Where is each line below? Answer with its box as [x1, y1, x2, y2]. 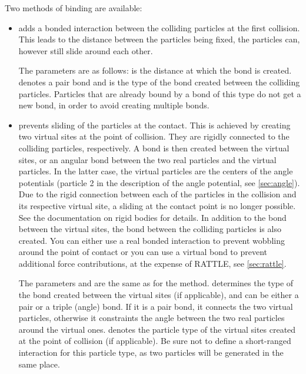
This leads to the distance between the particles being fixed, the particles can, [18, 33, 300, 45]
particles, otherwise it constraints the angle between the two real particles [18, 312, 285, 324]
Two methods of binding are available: [5, 2, 142, 14]
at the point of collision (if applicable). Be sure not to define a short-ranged [18, 335, 291, 347]
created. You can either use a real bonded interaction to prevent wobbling [18, 234, 285, 246]
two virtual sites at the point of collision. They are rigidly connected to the [18, 130, 290, 143]
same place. [18, 358, 60, 370]
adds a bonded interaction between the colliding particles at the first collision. [18, 21, 300, 34]
